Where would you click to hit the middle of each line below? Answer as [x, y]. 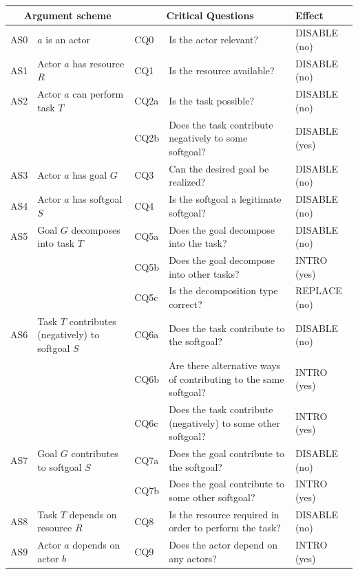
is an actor [68, 40]
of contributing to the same [227, 378]
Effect [309, 15]
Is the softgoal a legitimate [225, 199]
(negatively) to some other [224, 422]
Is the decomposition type [223, 290]
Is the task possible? [212, 101]
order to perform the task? [225, 528]
